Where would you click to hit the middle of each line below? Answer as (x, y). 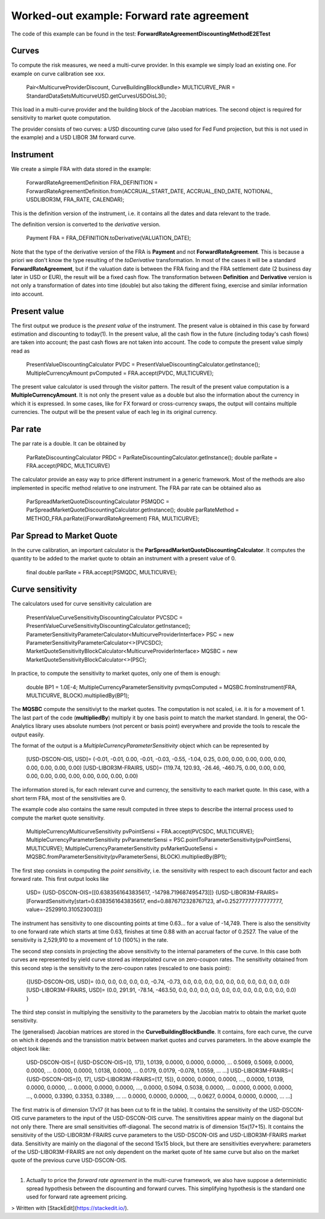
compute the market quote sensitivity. (58, 818)
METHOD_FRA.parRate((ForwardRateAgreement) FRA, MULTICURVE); (113, 518)
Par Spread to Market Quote (64, 535)
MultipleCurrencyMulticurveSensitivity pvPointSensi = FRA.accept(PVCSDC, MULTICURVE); (140, 832)
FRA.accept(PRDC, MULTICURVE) (68, 465)
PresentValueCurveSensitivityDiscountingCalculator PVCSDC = (104, 617)
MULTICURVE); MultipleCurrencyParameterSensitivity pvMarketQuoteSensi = (122, 848)
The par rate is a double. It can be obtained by (69, 443)
